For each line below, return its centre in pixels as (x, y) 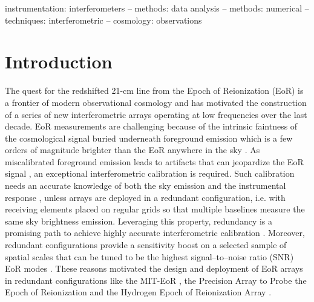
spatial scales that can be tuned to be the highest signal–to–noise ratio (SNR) (149, 256)
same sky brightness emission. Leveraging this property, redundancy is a (139, 221)
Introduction (59, 61)
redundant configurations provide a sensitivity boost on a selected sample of (146, 245)
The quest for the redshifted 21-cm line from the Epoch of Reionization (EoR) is (154, 90)
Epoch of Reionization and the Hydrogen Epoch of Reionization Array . (138, 292)
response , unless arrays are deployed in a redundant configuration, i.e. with (145, 197)
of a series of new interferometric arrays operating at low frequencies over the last (156, 114)
